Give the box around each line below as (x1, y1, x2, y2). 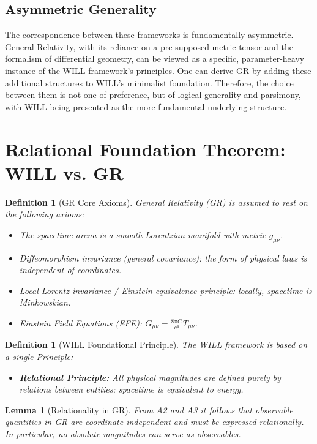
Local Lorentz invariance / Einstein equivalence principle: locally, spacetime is (19, 284, 312, 296)
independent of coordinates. (19, 263, 121, 276)
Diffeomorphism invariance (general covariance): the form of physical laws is (19, 251, 307, 264)
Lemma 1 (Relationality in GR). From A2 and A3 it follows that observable (5, 403, 293, 416)
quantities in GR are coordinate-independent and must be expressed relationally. (5, 415, 304, 428)
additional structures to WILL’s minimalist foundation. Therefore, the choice (5, 76, 294, 89)
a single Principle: (5, 350, 73, 363)
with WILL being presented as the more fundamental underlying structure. (5, 100, 287, 113)
